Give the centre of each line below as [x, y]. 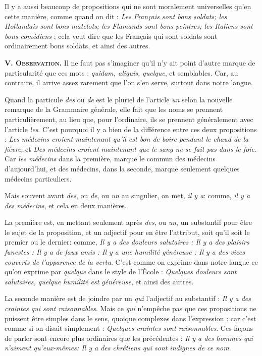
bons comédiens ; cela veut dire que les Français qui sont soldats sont [111, 36]
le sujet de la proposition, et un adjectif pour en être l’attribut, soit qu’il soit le [127, 232]
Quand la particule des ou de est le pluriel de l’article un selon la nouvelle [119, 99]
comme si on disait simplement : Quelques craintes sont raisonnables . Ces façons [129, 328]
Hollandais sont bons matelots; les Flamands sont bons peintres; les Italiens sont [129, 26]
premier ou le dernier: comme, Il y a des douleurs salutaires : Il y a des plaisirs [127, 242]
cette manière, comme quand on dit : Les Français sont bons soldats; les [116, 16]
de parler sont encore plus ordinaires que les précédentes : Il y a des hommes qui [129, 338]
